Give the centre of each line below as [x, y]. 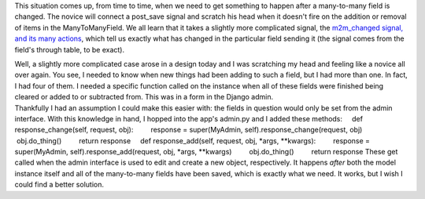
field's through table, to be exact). [70, 49]
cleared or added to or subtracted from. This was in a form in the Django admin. [144, 97]
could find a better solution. [59, 185]
